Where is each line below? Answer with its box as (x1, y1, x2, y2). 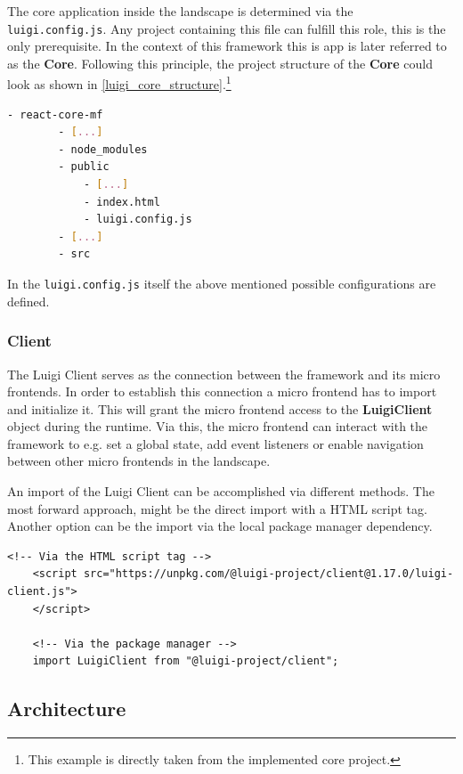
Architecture (7, 695, 126, 722)
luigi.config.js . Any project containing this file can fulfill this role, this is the (7, 19, 446, 37)
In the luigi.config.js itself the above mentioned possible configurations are (7, 274, 436, 293)
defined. (7, 291, 50, 310)
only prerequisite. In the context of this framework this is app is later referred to (7, 37, 447, 55)
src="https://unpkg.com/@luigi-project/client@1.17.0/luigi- (83, 567, 454, 581)
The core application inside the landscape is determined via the (7, 2, 353, 20)
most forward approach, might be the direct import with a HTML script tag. (7, 499, 427, 517)
